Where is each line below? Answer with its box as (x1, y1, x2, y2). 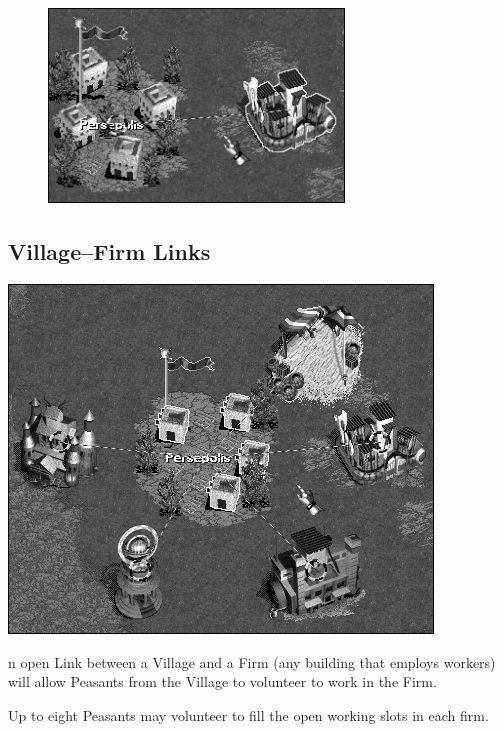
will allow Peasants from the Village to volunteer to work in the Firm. (8, 671, 437, 692)
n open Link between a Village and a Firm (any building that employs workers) (8, 651, 496, 672)
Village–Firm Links (8, 236, 211, 267)
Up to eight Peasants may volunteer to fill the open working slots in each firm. (8, 704, 489, 725)
